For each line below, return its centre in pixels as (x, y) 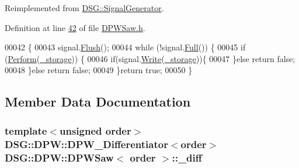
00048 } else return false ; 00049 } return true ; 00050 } (99, 70)
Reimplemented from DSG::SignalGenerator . (84, 8)
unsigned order (95, 130)
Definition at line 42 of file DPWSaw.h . (75, 27)
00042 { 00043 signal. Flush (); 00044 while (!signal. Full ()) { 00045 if (125, 47)
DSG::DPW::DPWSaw (59, 157)
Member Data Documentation (98, 102)
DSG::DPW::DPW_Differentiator (86, 144)
